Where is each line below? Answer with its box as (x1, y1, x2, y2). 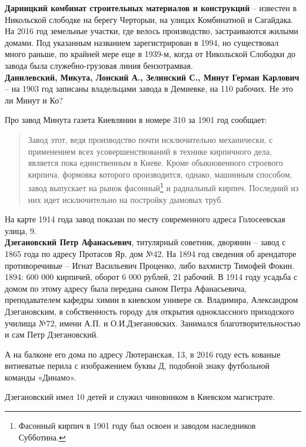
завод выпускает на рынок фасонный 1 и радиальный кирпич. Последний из (28, 180, 299, 194)
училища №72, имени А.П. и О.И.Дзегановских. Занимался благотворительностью (5, 316, 301, 329)
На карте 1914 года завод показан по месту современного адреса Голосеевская (5, 213, 285, 225)
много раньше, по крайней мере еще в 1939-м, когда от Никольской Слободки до (5, 48, 296, 60)
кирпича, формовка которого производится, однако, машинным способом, (28, 168, 292, 180)
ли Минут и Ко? (5, 94, 63, 106)
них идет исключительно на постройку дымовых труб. (28, 193, 224, 205)
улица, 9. (5, 224, 37, 236)
